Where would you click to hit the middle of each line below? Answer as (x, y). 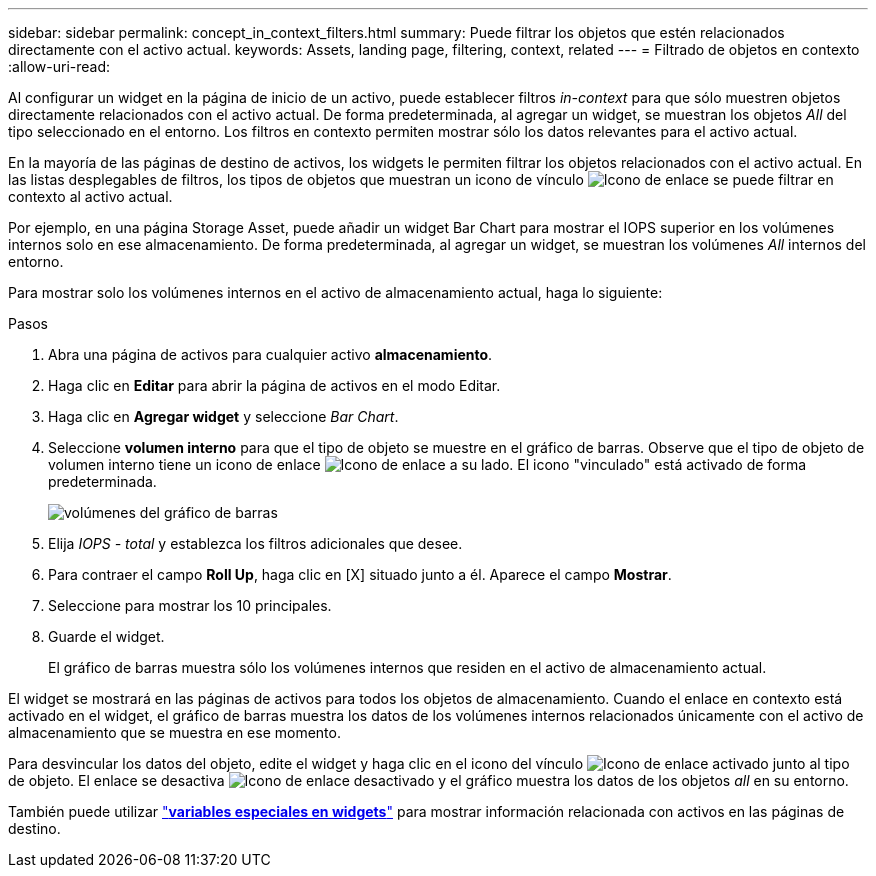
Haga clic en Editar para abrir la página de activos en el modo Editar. (274, 385)
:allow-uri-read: (59, 66)
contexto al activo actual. (90, 196)
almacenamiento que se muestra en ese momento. (174, 732)
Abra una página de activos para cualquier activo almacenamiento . (270, 354)
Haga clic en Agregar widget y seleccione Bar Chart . (223, 416)
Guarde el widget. (106, 636)
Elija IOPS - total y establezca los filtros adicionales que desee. (255, 543)
